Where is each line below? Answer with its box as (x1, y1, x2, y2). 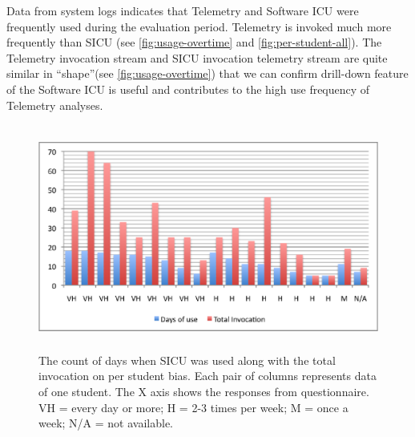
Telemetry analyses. (6, 96, 103, 113)
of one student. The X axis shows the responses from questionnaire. (38, 382, 369, 399)
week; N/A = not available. (38, 415, 173, 431)
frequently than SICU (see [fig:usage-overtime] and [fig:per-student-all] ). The (6, 34, 382, 51)
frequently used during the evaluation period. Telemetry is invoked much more (6, 18, 392, 34)
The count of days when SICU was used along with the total (38, 351, 336, 368)
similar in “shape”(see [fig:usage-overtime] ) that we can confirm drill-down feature (6, 65, 409, 82)
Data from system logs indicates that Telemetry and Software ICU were (6, 2, 359, 18)
